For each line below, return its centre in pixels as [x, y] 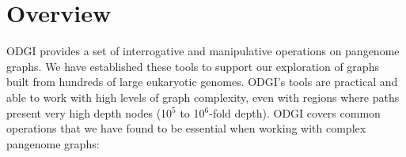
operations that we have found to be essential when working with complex [186, 128]
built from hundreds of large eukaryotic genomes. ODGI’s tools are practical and [202, 82]
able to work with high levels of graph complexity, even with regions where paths [203, 97]
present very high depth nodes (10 [89, 112]
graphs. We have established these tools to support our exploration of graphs [193, 66]
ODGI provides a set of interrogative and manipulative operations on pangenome [203, 51]
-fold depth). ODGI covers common [295, 112]
